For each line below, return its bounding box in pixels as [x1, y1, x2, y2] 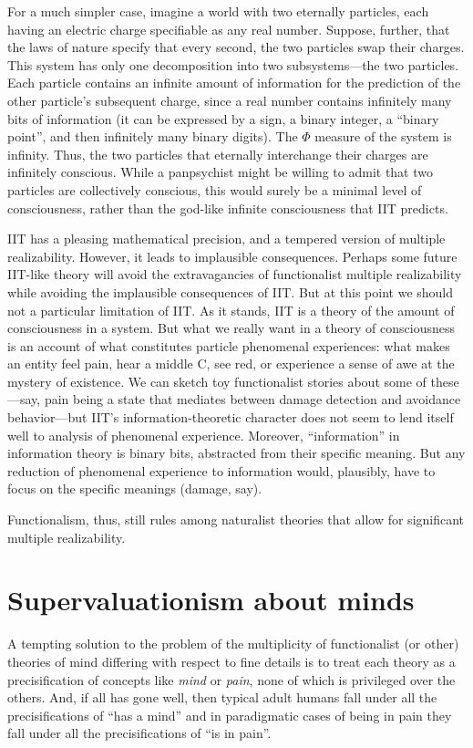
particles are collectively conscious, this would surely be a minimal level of [7, 180, 422, 199]
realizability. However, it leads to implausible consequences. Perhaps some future [7, 246, 458, 265]
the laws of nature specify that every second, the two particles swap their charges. [7, 37, 465, 57]
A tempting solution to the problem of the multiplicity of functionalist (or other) [7, 634, 459, 653]
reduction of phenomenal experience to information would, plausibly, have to [7, 461, 436, 480]
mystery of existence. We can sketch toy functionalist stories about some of [7, 371, 427, 390]
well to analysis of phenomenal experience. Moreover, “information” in [7, 425, 400, 444]
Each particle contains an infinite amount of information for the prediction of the [7, 73, 461, 92]
